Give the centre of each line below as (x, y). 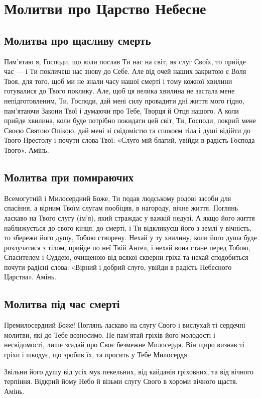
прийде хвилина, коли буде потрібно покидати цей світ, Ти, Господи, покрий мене (130, 120)
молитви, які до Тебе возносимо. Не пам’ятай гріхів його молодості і (110, 334)
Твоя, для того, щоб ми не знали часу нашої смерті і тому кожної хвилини (118, 81)
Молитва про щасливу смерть (78, 40)
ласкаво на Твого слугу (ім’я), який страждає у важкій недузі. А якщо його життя (129, 217)
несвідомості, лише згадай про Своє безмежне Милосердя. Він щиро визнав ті (124, 344)
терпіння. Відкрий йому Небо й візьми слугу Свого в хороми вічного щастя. (121, 381)
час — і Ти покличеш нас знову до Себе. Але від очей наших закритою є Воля (125, 71)
